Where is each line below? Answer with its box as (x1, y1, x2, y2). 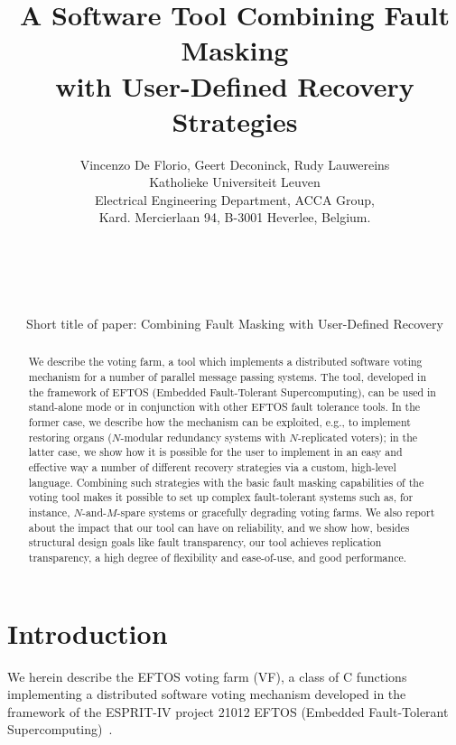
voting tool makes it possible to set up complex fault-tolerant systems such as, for (28, 489, 414, 505)
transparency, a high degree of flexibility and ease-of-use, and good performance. (28, 549, 407, 564)
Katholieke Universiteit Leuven (149, 172, 321, 191)
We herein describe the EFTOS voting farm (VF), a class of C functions (7, 666, 407, 685)
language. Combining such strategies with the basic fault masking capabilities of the (28, 474, 424, 489)
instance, (28, 504, 70, 519)
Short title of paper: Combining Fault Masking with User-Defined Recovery (26, 314, 443, 333)
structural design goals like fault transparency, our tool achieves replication (28, 535, 382, 550)
